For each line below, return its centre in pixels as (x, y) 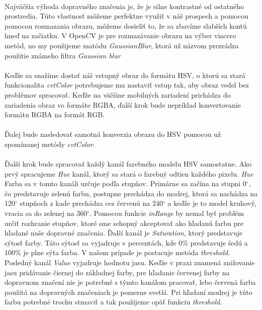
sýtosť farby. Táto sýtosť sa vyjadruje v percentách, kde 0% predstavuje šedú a (126, 242)
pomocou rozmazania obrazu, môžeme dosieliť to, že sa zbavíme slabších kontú (126, 25)
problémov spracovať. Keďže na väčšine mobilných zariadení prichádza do (118, 94)
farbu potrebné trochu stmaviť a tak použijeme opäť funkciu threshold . (113, 302)
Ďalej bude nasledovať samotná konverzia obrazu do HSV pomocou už (113, 134)
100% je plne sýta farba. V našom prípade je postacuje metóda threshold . (117, 252)
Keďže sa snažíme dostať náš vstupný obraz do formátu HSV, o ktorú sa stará (125, 75)
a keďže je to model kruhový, (212, 203)
